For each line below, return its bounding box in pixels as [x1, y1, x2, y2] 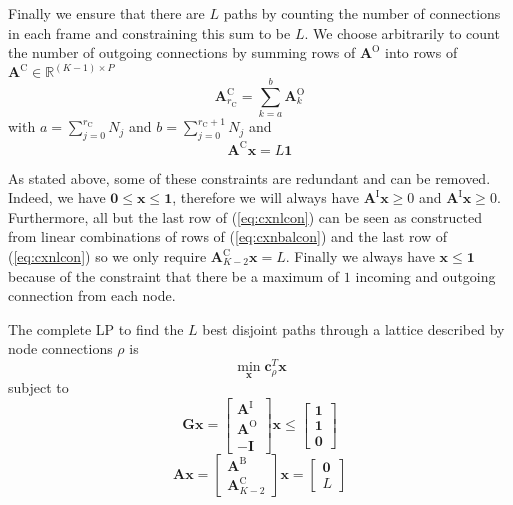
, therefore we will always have [172, 187, 359, 208]
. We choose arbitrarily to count [304, 22, 500, 43]
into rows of [385, 42, 458, 63]
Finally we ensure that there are [8, 3, 205, 23]
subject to [8, 377, 69, 398]
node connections [8, 338, 113, 359]
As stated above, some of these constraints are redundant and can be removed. [8, 167, 491, 188]
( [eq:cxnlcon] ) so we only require [8, 246, 207, 267]
